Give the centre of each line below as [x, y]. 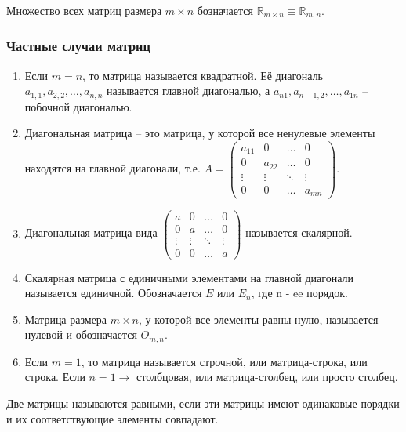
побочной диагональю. [78, 106]
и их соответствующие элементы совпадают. [112, 418]
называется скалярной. [299, 232]
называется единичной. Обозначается [113, 293]
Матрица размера [66, 319]
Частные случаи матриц [78, 46]
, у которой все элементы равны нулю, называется [259, 319]
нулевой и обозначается [81, 334]
